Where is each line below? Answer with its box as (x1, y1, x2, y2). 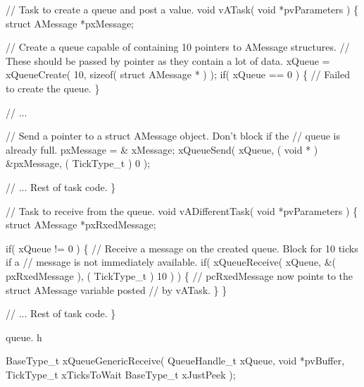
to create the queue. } (6, 80, 100, 95)
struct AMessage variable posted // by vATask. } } (6, 282, 227, 297)
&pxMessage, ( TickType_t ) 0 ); (6, 156, 151, 171)
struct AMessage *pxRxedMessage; (6, 217, 156, 232)
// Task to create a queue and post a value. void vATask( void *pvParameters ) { (6, 2, 359, 16)
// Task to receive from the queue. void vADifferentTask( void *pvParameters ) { (6, 203, 358, 218)
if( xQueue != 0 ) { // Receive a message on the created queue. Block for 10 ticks (6, 240, 358, 255)
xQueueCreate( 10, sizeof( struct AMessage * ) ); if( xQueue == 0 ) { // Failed (6, 67, 350, 82)
